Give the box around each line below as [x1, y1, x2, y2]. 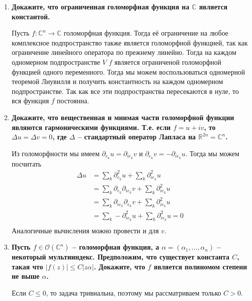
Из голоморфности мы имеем [11, 148, 100, 158]
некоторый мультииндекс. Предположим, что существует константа [11, 252, 230, 262]
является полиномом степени [153, 261, 247, 271]
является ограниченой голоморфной [114, 56, 221, 67]
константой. [11, 11, 50, 21]
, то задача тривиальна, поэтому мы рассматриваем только [46, 287, 221, 298]
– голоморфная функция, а [72, 242, 159, 252]
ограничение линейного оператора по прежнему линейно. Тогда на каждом [11, 47, 237, 57]
